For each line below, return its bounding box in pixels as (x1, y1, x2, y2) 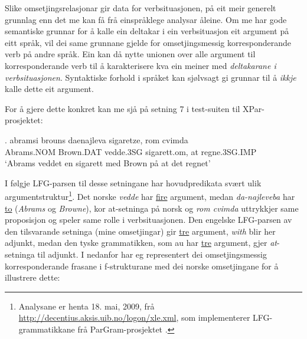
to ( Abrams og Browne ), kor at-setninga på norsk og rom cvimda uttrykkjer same (5, 202, 299, 214)
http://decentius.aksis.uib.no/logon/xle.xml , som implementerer (18, 311, 250, 324)
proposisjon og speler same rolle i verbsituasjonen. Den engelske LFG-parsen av (5, 213, 292, 226)
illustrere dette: (5, 271, 60, 284)
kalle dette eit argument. (5, 83, 94, 95)
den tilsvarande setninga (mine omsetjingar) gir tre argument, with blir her (5, 225, 276, 237)
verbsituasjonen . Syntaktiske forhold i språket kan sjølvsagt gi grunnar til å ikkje (5, 71, 296, 83)
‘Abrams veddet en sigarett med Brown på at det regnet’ (5, 157, 211, 169)
